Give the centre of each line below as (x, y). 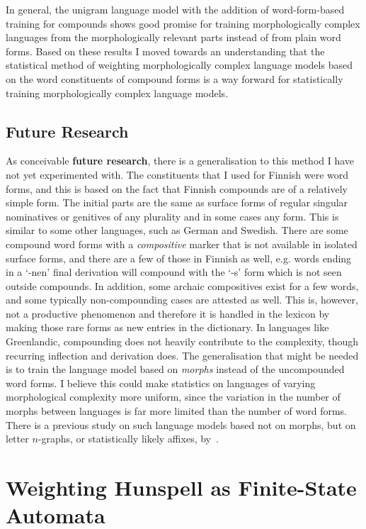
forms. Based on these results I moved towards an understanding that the (165, 51)
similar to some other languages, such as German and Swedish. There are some (177, 230)
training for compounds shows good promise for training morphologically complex (183, 23)
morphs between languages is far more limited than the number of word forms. (176, 411)
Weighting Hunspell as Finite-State (181, 488)
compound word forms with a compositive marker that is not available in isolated (182, 244)
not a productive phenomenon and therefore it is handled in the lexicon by (168, 313)
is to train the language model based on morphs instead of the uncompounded (175, 369)
